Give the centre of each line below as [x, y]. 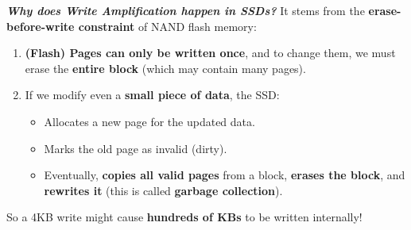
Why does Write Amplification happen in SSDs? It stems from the [186, 10]
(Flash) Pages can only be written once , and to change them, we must [210, 53]
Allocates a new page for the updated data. [149, 121]
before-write [41, 26]
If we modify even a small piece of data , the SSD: [152, 95]
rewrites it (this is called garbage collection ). [163, 190]
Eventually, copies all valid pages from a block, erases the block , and [225, 175]
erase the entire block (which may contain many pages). [165, 68]
